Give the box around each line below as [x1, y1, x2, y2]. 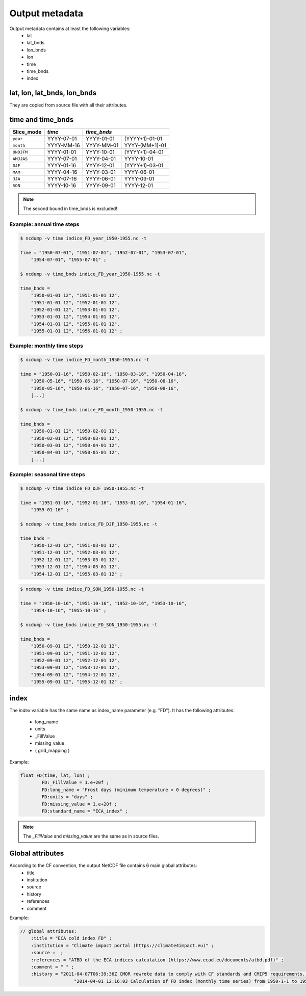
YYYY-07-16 [47, 175, 77, 182]
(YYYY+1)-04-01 [124, 148, 164, 155]
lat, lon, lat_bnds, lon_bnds [9, 89, 97, 97]
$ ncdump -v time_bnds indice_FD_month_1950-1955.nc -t [20, 407, 163, 412]
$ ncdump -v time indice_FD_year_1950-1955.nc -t [20, 235, 147, 242]
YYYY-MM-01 [86, 142, 119, 149]
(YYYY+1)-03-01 [124, 162, 164, 169]
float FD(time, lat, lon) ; [20, 773, 90, 778]
